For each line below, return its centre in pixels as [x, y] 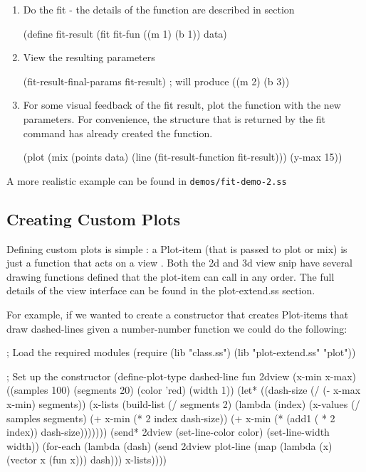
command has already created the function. [118, 133]
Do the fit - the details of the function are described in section [159, 9]
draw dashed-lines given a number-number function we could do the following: [177, 328]
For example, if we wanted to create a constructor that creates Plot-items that [178, 314]
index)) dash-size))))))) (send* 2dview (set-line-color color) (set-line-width [168, 432]
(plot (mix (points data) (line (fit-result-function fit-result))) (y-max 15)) [183, 157]
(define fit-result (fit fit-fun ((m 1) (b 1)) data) [125, 33]
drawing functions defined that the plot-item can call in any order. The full [171, 276]
